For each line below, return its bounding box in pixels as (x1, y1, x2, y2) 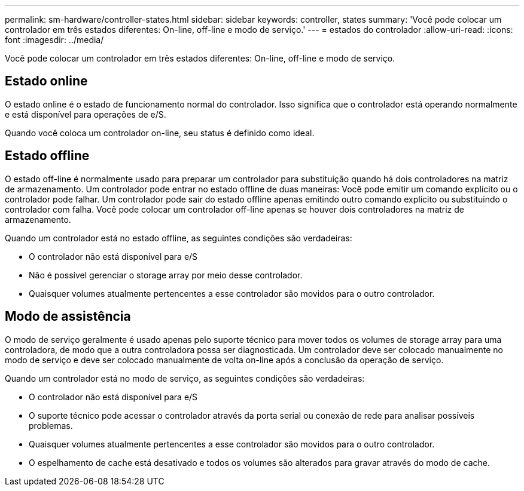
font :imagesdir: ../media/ (5, 35, 104, 45)
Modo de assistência (5, 309, 131, 324)
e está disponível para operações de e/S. (5, 109, 166, 119)
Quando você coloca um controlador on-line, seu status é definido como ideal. (5, 127, 315, 138)
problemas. (29, 420, 73, 431)
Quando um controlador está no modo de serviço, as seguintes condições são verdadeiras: (5, 373, 365, 383)
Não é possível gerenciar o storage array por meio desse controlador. (29, 269, 303, 280)
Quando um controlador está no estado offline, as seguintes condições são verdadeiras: (5, 232, 352, 243)
